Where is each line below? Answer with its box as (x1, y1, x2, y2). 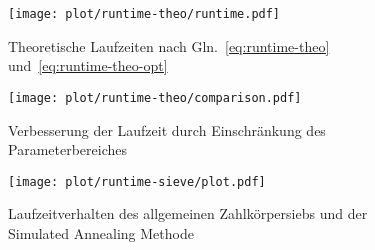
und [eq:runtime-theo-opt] (8, 55, 168, 76)
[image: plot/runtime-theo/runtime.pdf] (8, 7, 281, 21)
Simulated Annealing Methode (8, 222, 194, 243)
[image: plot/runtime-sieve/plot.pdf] (8, 174, 266, 189)
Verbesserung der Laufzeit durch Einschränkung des (8, 119, 326, 140)
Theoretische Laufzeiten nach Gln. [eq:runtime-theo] (8, 35, 330, 56)
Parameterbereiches (8, 139, 127, 160)
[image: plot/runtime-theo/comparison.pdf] (8, 90, 302, 105)
